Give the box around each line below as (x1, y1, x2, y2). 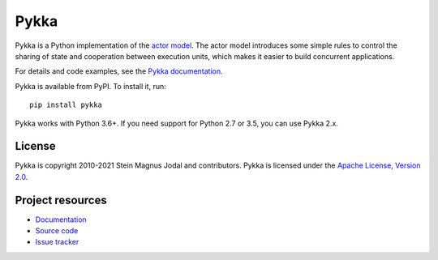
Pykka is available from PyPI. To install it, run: (15, 81, 166, 91)
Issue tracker (35, 237, 79, 247)
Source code (35, 226, 79, 236)
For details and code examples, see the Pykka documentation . (15, 66, 223, 76)
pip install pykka (29, 100, 103, 109)
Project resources (15, 193, 107, 207)
